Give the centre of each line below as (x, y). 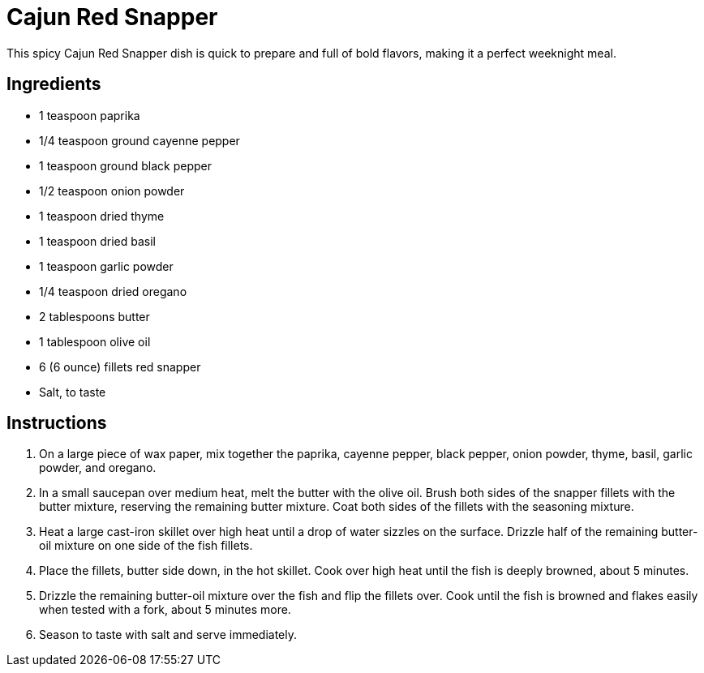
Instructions (57, 423)
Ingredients (54, 84)
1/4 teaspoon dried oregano (113, 291)
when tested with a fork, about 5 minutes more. (165, 610)
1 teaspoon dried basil (97, 241)
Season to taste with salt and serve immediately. (168, 635)
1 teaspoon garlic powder (106, 266)
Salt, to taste (73, 392)
